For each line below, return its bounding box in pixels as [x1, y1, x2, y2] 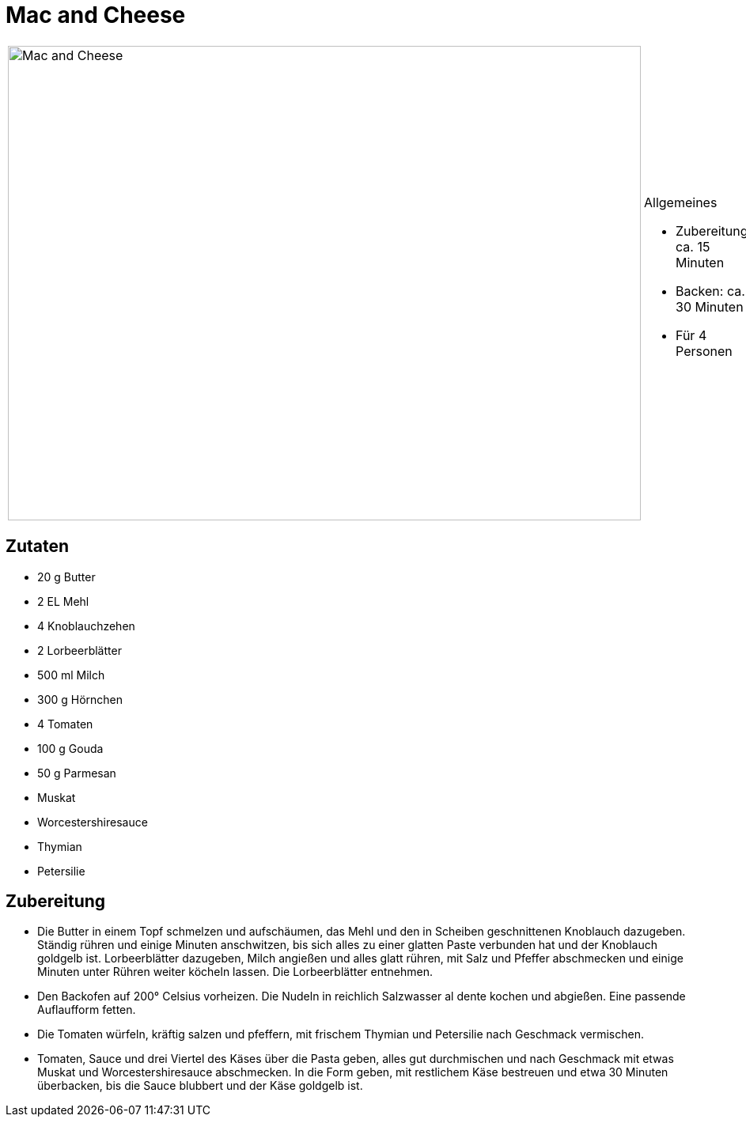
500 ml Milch [37, 667, 105, 682]
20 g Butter [37, 569, 96, 584]
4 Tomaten [37, 717, 93, 731]
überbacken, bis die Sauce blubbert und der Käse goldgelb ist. [37, 1079, 363, 1093]
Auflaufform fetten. [37, 1003, 136, 1017]
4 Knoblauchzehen [37, 618, 135, 633]
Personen [676, 342, 733, 359]
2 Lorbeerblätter [37, 643, 122, 657]
